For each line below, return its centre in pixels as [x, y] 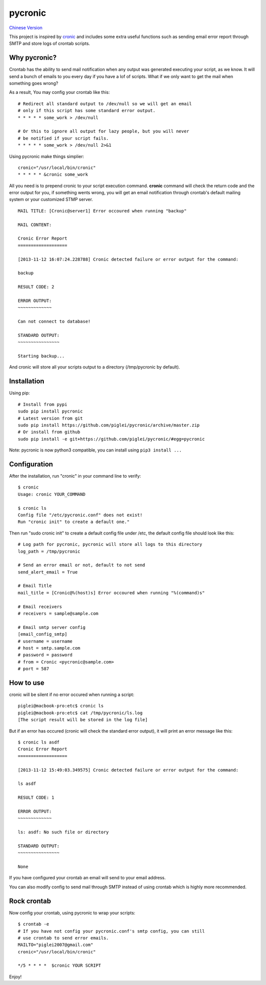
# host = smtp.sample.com [49, 648]
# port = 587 [33, 669]
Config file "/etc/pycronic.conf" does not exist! [80, 515]
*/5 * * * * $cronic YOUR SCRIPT [59, 965]
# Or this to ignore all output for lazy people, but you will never [104, 131]
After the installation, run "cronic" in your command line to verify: [75, 476]
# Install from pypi [43, 404]
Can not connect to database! [54, 322]
